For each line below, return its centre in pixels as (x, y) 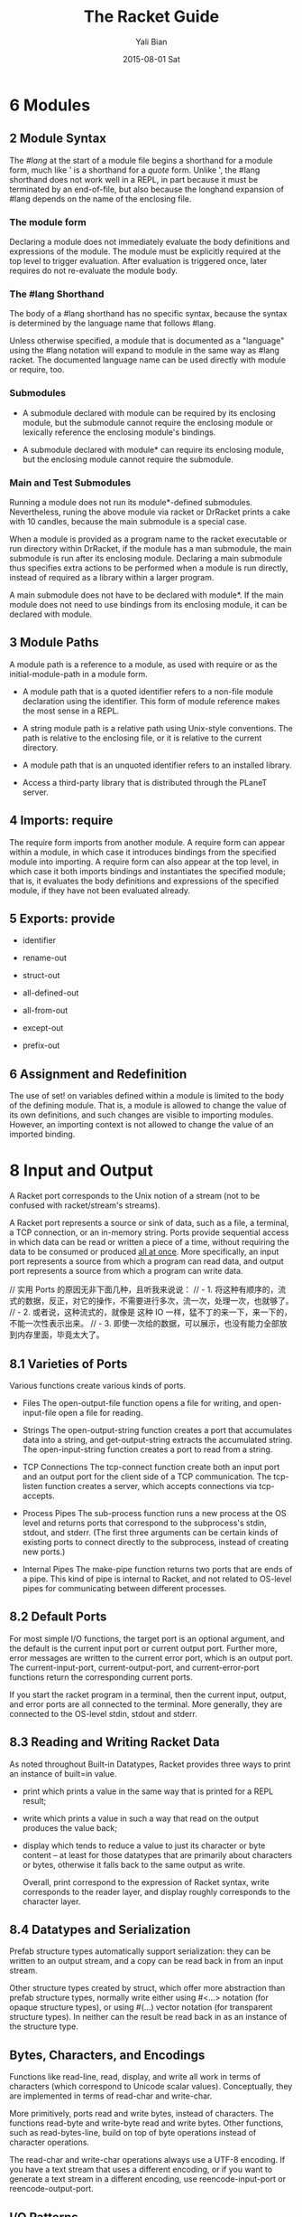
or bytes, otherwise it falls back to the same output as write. (133, 1864)
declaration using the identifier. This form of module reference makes (151, 701)
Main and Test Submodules (70, 483)
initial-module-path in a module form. (78, 674)
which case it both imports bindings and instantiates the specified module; (147, 871)
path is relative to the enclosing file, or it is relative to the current (142, 738)
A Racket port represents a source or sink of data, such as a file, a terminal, (149, 1223)
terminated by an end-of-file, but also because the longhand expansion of (146, 189)
